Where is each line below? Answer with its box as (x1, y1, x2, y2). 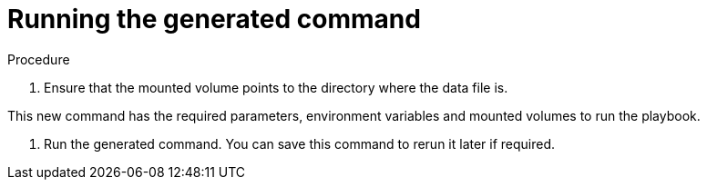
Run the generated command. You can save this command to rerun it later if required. (44, 135, 556, 152)
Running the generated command (7, 4, 421, 34)
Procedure (7, 51, 70, 67)
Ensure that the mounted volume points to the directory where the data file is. (44, 79, 508, 95)
